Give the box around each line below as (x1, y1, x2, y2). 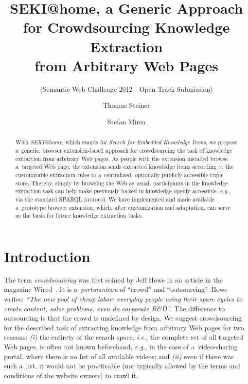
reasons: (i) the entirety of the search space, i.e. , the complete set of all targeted (4, 332, 244, 342)
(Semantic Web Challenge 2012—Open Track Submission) (40, 83, 213, 94)
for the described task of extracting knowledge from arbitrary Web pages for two (4, 322, 244, 332)
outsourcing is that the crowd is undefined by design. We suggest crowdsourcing (4, 313, 242, 323)
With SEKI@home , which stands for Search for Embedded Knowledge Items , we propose (15, 138, 238, 146)
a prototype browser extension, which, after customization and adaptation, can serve (15, 203, 230, 211)
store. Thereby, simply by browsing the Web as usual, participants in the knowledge (15, 179, 228, 187)
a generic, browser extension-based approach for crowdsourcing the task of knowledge (15, 146, 232, 154)
